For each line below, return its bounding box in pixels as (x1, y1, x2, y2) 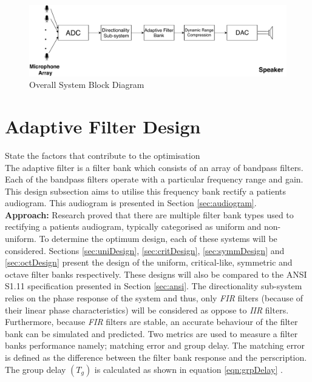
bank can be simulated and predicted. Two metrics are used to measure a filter (5, 327, 298, 340)
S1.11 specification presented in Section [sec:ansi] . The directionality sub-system (5, 280, 302, 292)
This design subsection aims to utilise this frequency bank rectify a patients (5, 184, 287, 197)
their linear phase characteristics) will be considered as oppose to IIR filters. (5, 303, 289, 316)
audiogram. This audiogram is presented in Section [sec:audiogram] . (5, 196, 257, 209)
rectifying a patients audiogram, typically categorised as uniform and (5, 220, 262, 233)
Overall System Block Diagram (29, 78, 144, 91)
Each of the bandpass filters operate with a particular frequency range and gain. (5, 173, 304, 186)
